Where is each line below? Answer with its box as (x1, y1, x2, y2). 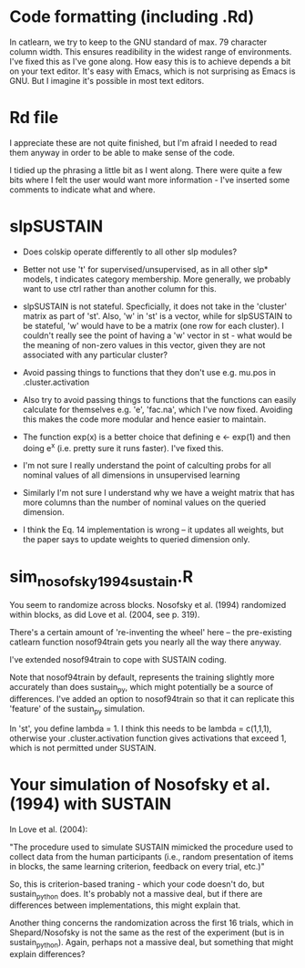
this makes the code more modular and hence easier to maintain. (22, 413, 267, 425)
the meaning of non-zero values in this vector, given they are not (22, 339, 266, 350)
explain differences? (9, 949, 86, 960)
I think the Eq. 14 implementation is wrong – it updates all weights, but (22, 524, 284, 535)
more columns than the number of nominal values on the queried (22, 497, 267, 508)
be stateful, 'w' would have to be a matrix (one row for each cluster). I (22, 320, 285, 331)
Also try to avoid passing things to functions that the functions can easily (22, 394, 297, 405)
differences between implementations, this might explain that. (9, 900, 241, 911)
